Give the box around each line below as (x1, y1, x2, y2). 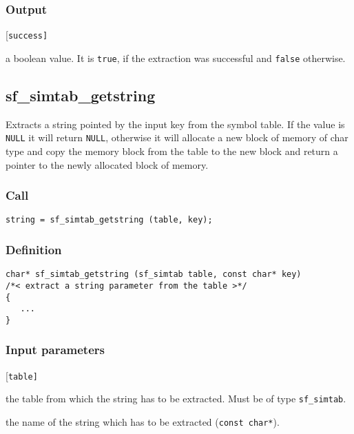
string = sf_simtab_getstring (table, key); (6, 215, 213, 225)
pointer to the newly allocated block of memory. (6, 157, 209, 172)
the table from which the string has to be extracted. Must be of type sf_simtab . (6, 391, 346, 406)
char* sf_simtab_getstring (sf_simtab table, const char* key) (6, 269, 302, 280)
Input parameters (6, 341, 105, 358)
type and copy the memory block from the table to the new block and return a (6, 143, 338, 158)
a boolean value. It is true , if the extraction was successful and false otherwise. (6, 50, 346, 65)
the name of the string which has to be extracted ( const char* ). (6, 415, 280, 429)
